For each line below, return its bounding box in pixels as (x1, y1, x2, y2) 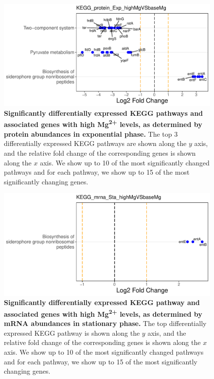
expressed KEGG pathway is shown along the (4, 327, 140, 338)
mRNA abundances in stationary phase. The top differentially (4, 318, 207, 328)
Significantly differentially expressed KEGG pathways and (4, 108, 203, 118)
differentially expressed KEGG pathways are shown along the (4, 138, 187, 148)
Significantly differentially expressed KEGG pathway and (4, 297, 200, 307)
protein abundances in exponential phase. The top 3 (4, 128, 178, 139)
